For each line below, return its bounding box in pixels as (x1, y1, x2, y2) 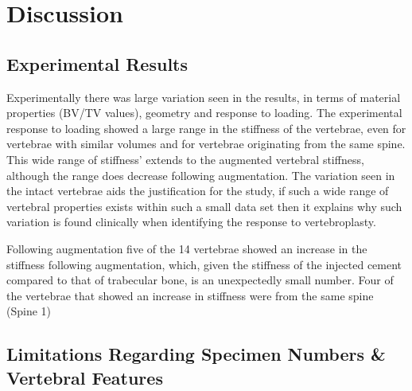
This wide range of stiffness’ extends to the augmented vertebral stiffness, (6, 151, 364, 167)
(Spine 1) (6, 303, 52, 319)
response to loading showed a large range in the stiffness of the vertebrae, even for (6, 119, 406, 136)
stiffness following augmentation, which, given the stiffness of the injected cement (6, 256, 402, 272)
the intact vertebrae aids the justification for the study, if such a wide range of (6, 182, 389, 199)
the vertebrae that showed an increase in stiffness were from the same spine (6, 287, 374, 303)
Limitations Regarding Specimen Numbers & (6, 342, 386, 366)
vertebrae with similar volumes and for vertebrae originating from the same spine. (6, 135, 406, 152)
